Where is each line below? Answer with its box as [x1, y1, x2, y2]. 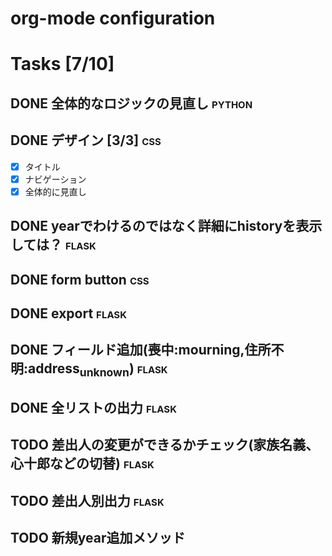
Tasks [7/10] [10, 53, 115, 76]
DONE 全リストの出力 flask [10, 399, 177, 416]
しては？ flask [10, 237, 97, 254]
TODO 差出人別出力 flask [10, 492, 165, 509]
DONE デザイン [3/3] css [10, 132, 162, 149]
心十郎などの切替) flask [10, 455, 155, 472]
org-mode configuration [10, 7, 216, 30]
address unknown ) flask [28, 360, 168, 380]
